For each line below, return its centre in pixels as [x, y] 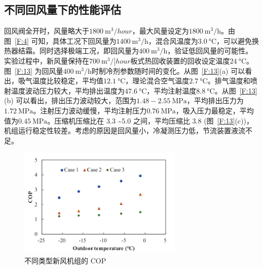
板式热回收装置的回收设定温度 [180, 60]
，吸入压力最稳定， [208, 110]
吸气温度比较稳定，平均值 [61, 81]
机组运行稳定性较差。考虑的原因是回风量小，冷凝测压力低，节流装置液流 [125, 130]
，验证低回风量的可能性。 [210, 51]
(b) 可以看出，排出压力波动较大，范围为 [70, 100]
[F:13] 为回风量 [39, 70]
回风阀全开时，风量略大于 [47, 31]
